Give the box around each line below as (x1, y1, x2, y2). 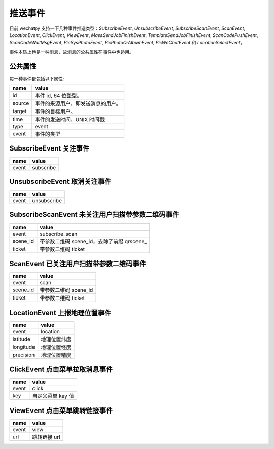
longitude (12, 343, 36, 350)
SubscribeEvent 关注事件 (9, 144, 90, 153)
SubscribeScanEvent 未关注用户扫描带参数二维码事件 (9, 210, 180, 219)
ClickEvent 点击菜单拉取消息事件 (9, 365, 113, 374)
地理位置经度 (41, 344, 72, 351)
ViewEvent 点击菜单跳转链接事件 (9, 406, 113, 415)
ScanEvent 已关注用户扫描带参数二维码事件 (9, 259, 146, 268)
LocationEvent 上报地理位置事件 (9, 308, 112, 317)
